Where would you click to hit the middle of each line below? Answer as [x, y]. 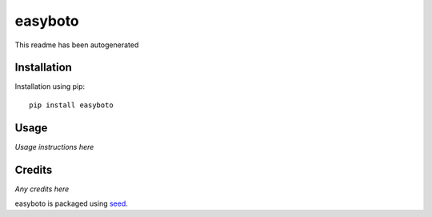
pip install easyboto [71, 105]
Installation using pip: [50, 86]
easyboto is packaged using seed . [71, 203]
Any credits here [42, 189]
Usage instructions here [54, 147]
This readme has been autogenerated [77, 45]
